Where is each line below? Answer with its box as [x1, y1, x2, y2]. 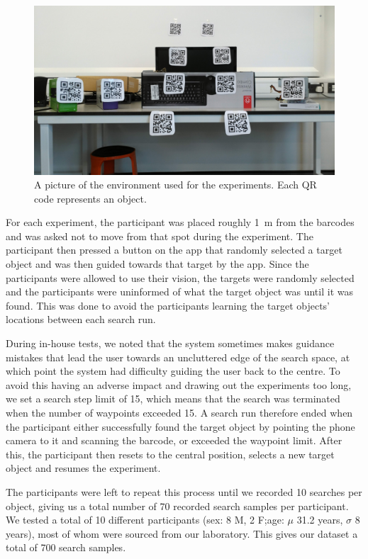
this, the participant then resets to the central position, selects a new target [6, 446, 335, 461]
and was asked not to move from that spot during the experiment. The [6, 228, 313, 243]
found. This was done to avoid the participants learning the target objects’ [6, 298, 330, 312]
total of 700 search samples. [6, 540, 126, 555]
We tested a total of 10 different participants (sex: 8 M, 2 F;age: [6, 512, 284, 527]
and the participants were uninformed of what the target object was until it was [6, 284, 353, 299]
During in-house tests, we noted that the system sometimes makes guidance [6, 336, 335, 351]
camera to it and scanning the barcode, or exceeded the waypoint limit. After [6, 433, 342, 448]
